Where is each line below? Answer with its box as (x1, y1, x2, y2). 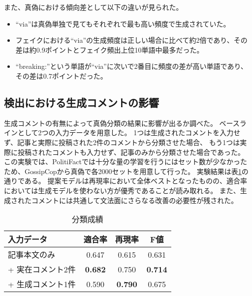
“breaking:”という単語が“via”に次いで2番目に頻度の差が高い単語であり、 (15, 61, 248, 71)
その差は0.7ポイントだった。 (15, 70, 107, 81)
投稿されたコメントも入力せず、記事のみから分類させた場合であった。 (17, 147, 245, 157)
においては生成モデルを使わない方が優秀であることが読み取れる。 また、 (4, 185, 240, 195)
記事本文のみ (8, 249, 56, 261)
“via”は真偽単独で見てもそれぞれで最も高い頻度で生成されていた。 (15, 18, 230, 29)
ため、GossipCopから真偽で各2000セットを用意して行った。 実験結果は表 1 (4, 166, 242, 176)
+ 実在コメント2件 (8, 264, 76, 275)
